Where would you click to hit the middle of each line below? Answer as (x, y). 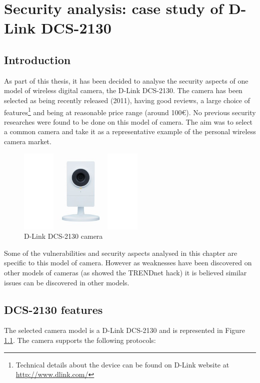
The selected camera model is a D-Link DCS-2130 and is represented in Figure (124, 330)
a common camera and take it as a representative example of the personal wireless (130, 131)
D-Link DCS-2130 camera (63, 236)
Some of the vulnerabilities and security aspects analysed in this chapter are (121, 253)
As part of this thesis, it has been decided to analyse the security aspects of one (126, 80)
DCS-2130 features (53, 309)
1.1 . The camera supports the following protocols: (80, 340)
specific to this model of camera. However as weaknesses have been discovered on (128, 263)
